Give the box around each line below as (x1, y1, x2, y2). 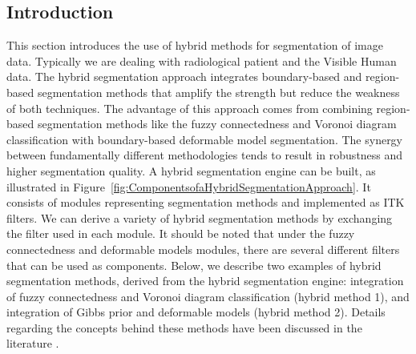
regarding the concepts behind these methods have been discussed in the (6, 319, 362, 336)
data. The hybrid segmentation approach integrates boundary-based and (6, 68, 362, 85)
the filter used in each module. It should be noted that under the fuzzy (6, 225, 355, 242)
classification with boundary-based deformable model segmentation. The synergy (6, 131, 403, 147)
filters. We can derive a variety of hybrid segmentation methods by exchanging (6, 209, 393, 226)
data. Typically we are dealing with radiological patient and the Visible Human (6, 52, 397, 69)
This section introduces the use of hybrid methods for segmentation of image (6, 37, 383, 54)
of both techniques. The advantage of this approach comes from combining (6, 99, 373, 116)
